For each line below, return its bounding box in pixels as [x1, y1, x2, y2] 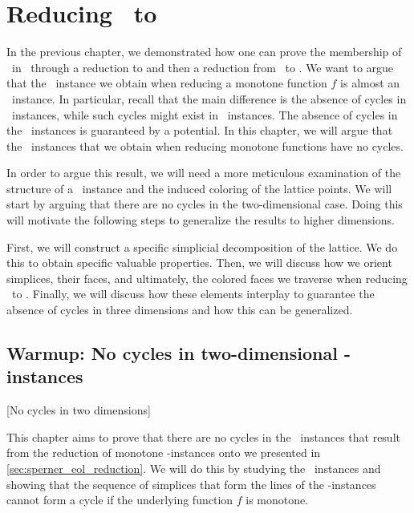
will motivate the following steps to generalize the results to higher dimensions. [6, 212, 395, 228]
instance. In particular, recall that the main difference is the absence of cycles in [11, 90, 407, 107]
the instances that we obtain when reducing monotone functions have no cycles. [6, 137, 404, 154]
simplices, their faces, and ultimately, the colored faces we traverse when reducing [6, 269, 408, 286]
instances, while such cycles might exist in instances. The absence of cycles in [11, 106, 398, 123]
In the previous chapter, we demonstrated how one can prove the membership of [6, 43, 402, 60]
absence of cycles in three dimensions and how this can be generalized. [6, 301, 353, 318]
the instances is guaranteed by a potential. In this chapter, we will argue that [6, 122, 393, 139]
